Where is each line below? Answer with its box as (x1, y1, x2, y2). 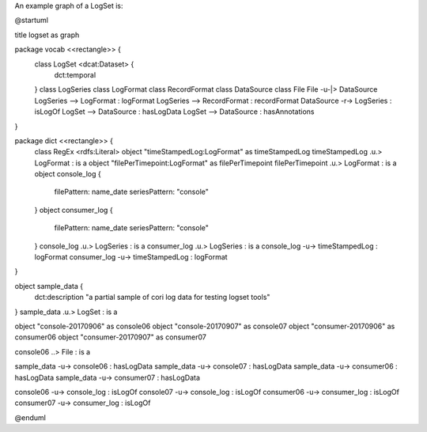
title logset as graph (14, 30, 80, 40)
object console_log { (34, 169, 102, 179)
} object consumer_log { (34, 205, 114, 214)
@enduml (14, 412, 47, 423)
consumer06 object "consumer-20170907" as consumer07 (14, 332, 207, 342)
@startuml (14, 16, 49, 25)
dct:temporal (54, 70, 96, 79)
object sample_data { (14, 281, 83, 290)
